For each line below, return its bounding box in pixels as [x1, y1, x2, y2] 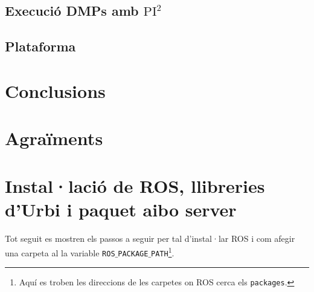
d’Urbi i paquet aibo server [5, 196, 237, 221]
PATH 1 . [151, 245, 175, 259]
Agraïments [5, 126, 103, 151]
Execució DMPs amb [5, 1, 139, 20]
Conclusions [5, 78, 106, 103]
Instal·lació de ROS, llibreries [5, 173, 265, 198]
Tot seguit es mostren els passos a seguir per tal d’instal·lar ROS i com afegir [5, 232, 295, 245]
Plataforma [5, 37, 76, 56]
